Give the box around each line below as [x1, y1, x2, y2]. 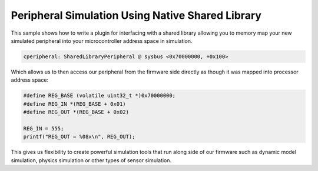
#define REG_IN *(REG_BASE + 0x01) [23, 100, 126, 107]
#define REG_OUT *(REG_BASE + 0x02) [23, 109, 130, 116]
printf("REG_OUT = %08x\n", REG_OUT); [23, 133, 135, 140]
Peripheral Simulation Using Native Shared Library [11, 9, 262, 22]
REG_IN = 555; [23, 125, 64, 132]
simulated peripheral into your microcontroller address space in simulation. [11, 37, 193, 44]
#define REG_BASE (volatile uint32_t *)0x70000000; [23, 92, 176, 99]
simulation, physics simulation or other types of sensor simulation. [11, 156, 172, 164]
